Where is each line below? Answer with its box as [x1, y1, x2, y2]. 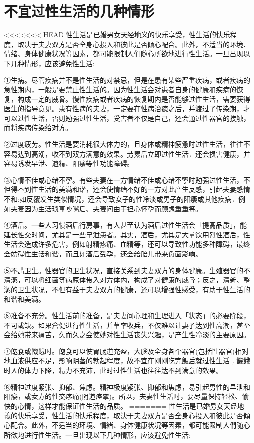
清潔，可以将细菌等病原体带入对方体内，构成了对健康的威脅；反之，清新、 [4, 275, 243, 285]
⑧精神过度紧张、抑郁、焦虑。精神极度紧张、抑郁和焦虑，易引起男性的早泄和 [4, 381, 250, 392]
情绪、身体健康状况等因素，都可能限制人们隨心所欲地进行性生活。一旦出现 [4, 48, 243, 59]
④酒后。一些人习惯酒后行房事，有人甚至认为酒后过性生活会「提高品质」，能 [4, 220, 247, 230]
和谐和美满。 [4, 294, 45, 304]
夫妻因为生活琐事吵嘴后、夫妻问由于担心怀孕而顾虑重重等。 [10, 203, 202, 213]
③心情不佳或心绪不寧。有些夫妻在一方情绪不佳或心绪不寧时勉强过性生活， [4, 174, 243, 185]
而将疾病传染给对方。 [4, 122, 72, 133]
